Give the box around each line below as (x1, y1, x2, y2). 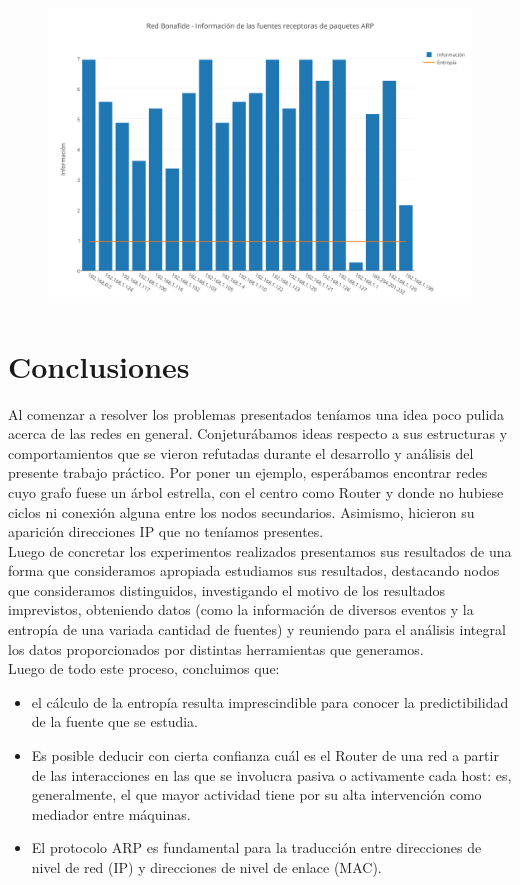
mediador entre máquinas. (31, 803, 191, 824)
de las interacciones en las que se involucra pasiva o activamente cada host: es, (31, 764, 512, 785)
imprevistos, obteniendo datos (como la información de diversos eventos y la (8, 599, 474, 620)
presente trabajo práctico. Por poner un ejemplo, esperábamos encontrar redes (8, 462, 488, 483)
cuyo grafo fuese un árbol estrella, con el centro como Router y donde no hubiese (8, 481, 504, 502)
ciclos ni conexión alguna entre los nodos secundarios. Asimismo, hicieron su (8, 501, 475, 522)
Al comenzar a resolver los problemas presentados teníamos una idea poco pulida (8, 403, 505, 424)
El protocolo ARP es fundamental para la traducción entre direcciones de (31, 837, 482, 858)
